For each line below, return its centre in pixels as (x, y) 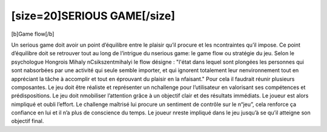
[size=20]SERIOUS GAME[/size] (93, 16)
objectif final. (28, 121)
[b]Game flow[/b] (33, 34)
